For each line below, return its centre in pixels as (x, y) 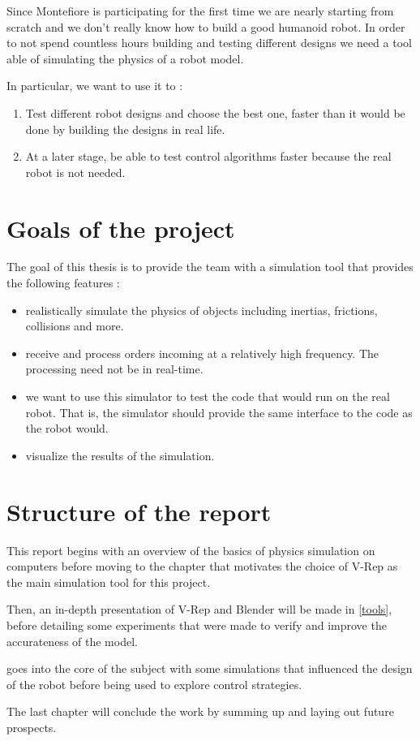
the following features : (63, 283)
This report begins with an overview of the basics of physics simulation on (191, 550)
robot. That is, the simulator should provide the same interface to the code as (219, 412)
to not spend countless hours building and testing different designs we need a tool (209, 43)
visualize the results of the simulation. (120, 455)
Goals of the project (121, 228)
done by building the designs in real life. (125, 129)
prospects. (32, 727)
